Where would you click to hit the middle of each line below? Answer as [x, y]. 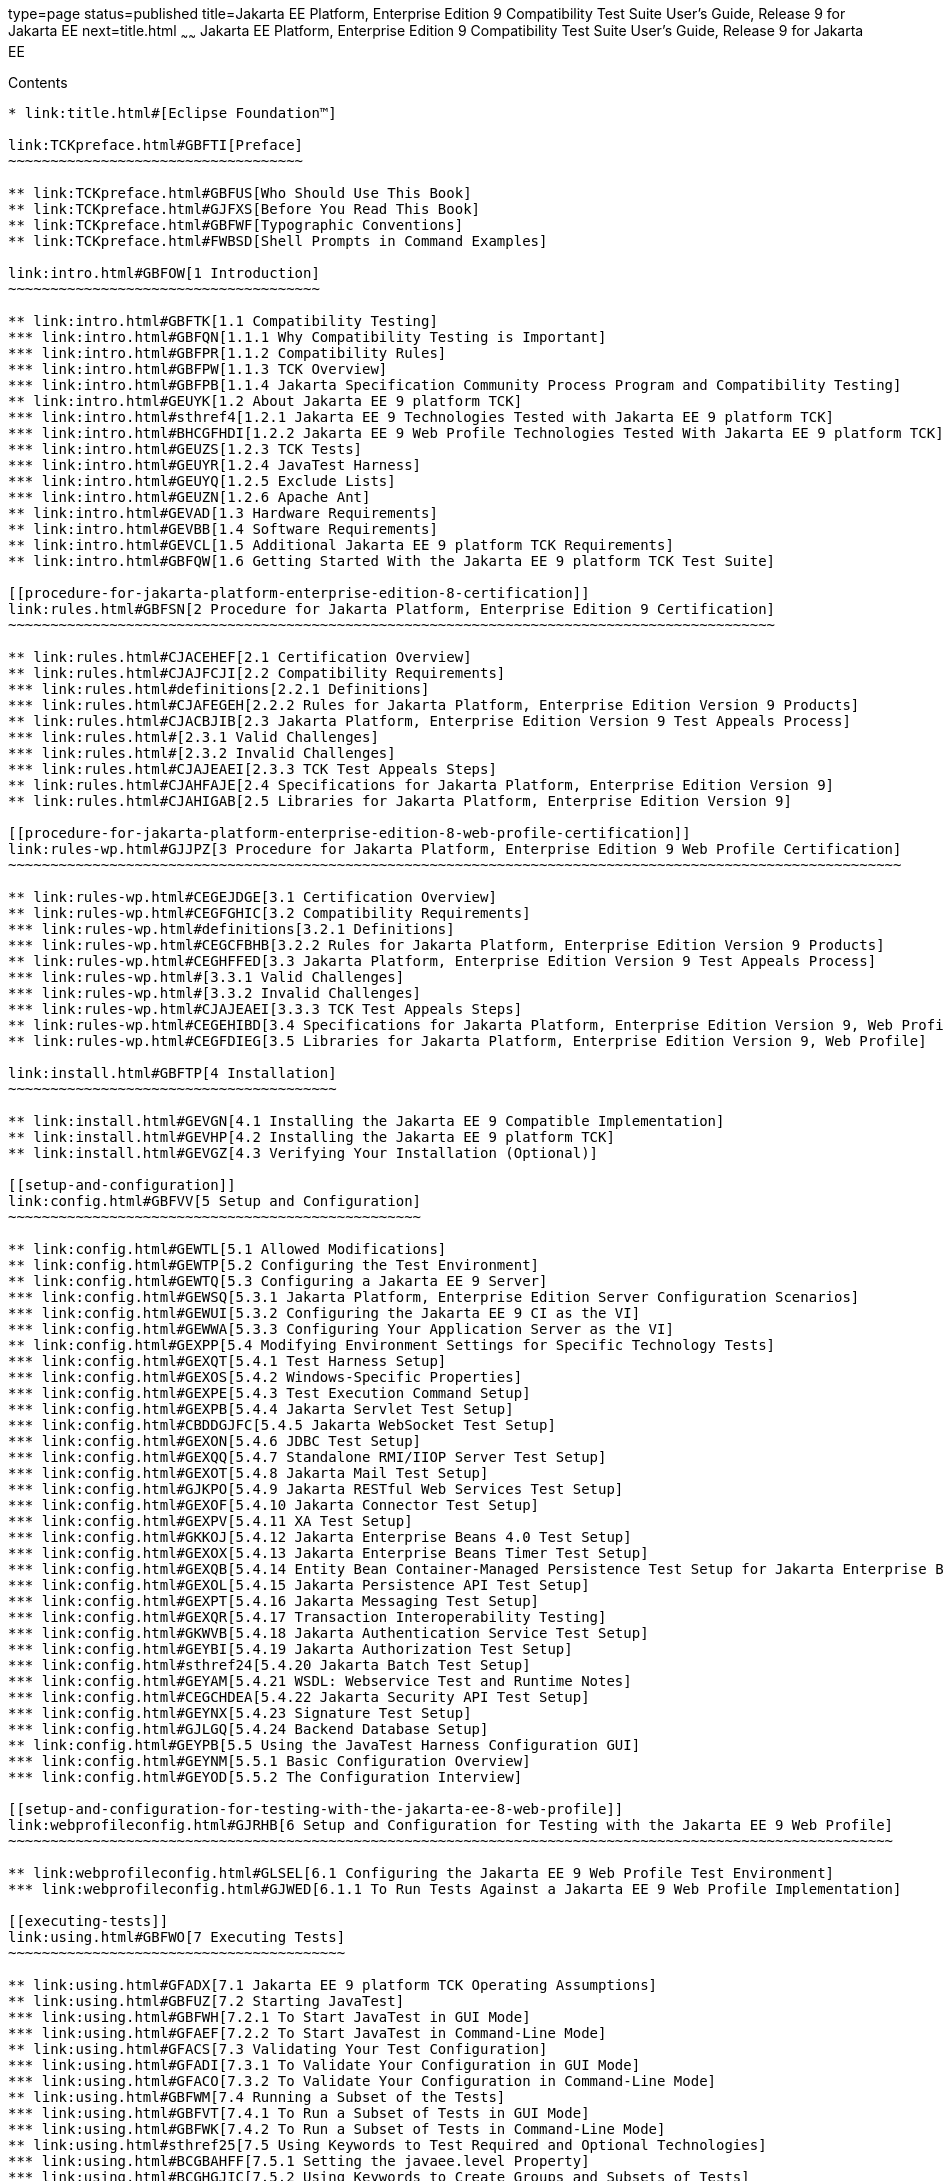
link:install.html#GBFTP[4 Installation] [172, 1072]
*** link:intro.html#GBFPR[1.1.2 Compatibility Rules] [227, 352]
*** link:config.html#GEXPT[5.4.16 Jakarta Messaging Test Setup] [274, 1600]
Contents [38, 82]
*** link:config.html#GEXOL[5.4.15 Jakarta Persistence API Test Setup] [299, 1584]
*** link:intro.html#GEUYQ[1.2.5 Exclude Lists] [202, 480]
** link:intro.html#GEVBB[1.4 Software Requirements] [223, 528]
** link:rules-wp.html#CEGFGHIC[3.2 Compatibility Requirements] [269, 912]
